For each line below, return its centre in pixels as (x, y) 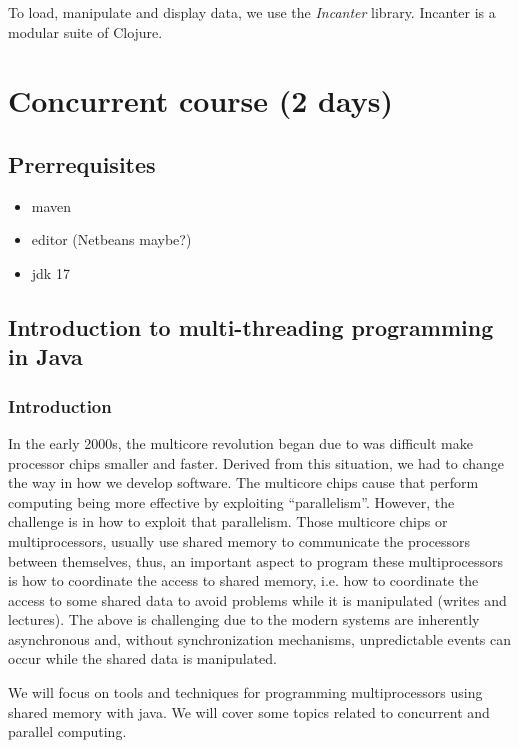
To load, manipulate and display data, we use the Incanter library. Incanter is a (252, 12)
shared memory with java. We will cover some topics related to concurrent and (249, 711)
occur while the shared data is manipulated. (142, 658)
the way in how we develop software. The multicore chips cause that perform (243, 482)
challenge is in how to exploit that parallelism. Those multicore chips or (228, 521)
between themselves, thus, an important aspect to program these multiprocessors (256, 560)
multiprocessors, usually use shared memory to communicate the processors (239, 540)
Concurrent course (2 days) (200, 100)
